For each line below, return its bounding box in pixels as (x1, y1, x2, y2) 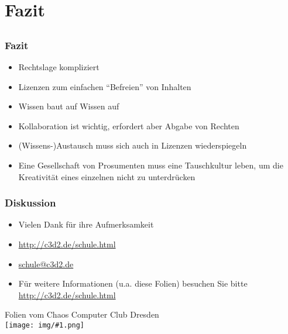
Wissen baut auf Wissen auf (18, 100, 119, 112)
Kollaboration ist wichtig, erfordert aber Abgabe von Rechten (18, 119, 239, 132)
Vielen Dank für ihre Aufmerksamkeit (18, 218, 154, 230)
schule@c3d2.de (18, 257, 74, 270)
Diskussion (5, 195, 56, 210)
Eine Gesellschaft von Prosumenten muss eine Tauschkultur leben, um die (18, 159, 283, 171)
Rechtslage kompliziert (18, 61, 100, 73)
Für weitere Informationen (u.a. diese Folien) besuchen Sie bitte (18, 277, 248, 290)
